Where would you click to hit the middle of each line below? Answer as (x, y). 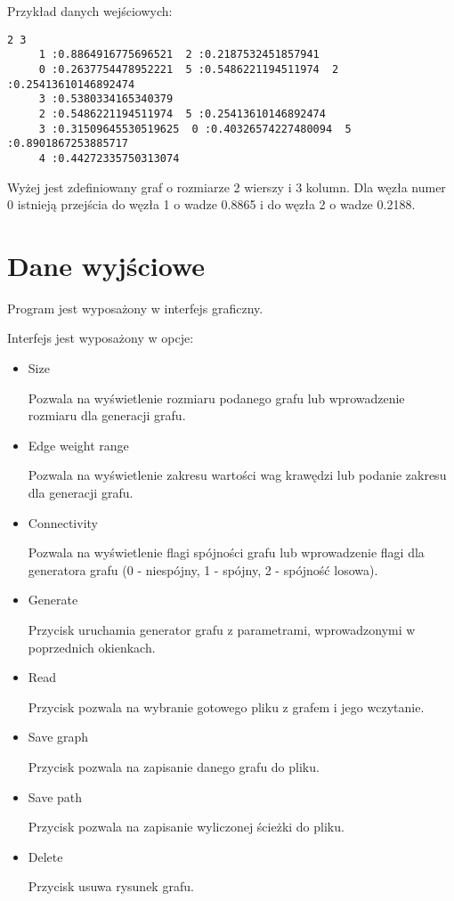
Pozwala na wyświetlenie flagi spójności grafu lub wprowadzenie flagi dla (226, 552)
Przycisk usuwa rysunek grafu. (111, 886)
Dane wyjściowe (106, 265)
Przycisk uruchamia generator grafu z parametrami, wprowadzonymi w (222, 629)
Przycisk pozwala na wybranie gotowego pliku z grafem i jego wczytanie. (226, 706)
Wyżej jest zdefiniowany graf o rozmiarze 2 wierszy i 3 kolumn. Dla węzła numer (227, 187)
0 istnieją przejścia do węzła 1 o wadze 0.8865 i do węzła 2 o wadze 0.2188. (211, 204)
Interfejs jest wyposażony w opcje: (101, 338)
